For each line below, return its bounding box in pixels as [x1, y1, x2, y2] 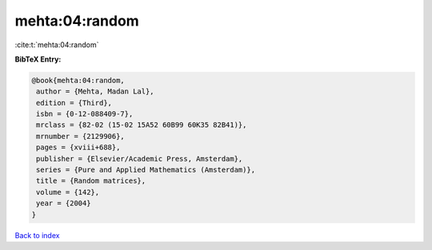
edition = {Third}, [36, 98, 112, 107]
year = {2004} [36, 199, 91, 208]
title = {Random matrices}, [36, 177, 146, 185]
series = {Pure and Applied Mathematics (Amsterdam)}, [36, 165, 256, 175]
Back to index [14, 230, 60, 240]
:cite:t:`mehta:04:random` [14, 40, 99, 50]
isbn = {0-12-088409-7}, [36, 109, 134, 119]
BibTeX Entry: [14, 54, 62, 64]
